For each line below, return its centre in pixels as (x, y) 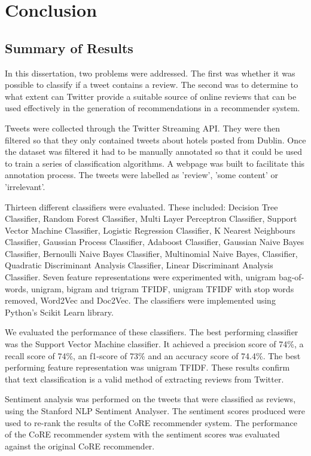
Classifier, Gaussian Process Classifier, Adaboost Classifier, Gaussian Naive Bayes (155, 242)
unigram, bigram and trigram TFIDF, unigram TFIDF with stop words (163, 288)
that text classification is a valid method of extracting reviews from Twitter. (144, 379)
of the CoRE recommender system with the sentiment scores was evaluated (142, 434)
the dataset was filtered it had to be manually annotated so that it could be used (153, 152)
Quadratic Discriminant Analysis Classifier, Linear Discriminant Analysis (139, 265)
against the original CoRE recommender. (80, 446)
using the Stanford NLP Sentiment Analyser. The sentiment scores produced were (155, 411)
